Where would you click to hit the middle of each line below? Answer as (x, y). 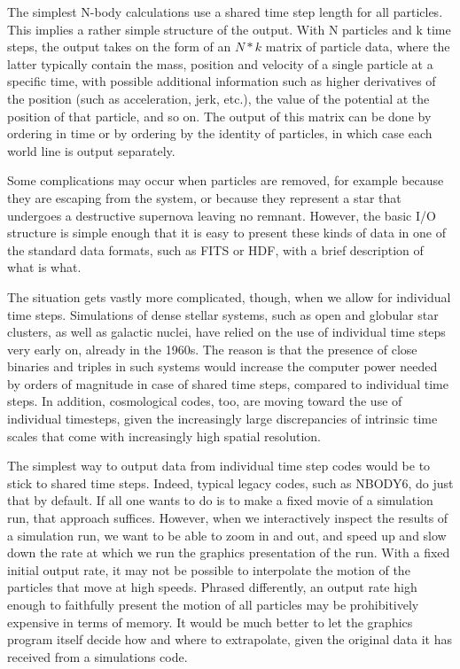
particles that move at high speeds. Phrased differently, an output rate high (212, 587)
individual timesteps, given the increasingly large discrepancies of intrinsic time (222, 419)
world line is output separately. (91, 150)
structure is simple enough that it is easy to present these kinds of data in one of (226, 233)
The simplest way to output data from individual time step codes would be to (219, 466)
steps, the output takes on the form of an (119, 47)
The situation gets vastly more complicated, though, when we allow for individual (229, 296)
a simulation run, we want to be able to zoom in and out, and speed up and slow (227, 535)
